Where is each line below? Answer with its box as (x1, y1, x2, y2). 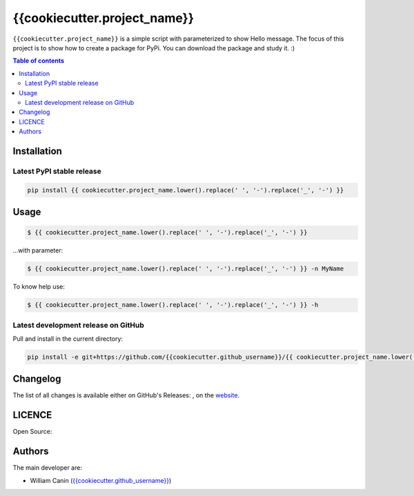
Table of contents (12, 57, 65, 65)
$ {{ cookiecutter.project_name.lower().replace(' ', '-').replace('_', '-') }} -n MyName (27, 265, 344, 272)
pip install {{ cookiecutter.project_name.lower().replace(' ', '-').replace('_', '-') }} (27, 186, 344, 194)
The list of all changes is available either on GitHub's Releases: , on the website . (12, 391, 240, 399)
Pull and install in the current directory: (12, 335, 124, 343)
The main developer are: (12, 464, 83, 472)
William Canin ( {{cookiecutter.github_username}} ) (30, 476, 172, 484)
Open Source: (12, 428, 52, 436)
